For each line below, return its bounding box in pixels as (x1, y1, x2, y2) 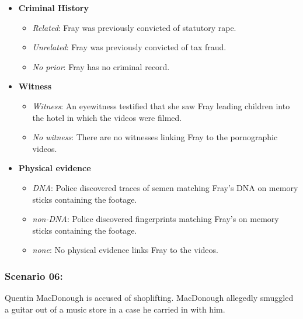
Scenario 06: (5, 268, 63, 283)
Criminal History (18, 2, 89, 13)
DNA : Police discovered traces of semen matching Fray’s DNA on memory (32, 181, 298, 193)
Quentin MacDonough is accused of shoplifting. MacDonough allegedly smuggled (5, 292, 294, 304)
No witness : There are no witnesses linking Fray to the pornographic (32, 131, 278, 143)
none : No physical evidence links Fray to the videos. (32, 244, 218, 256)
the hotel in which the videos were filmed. (32, 111, 182, 123)
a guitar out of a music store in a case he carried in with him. (5, 303, 225, 315)
